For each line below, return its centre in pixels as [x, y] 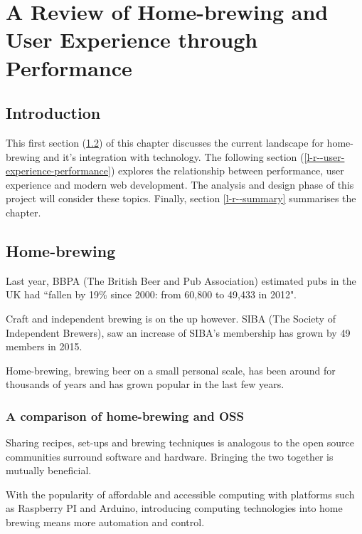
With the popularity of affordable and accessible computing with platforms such [180, 494]
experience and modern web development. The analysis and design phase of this [180, 184]
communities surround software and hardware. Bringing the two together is [170, 456]
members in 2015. [44, 346]
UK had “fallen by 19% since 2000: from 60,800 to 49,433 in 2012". [151, 294]
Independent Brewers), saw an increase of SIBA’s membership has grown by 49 [178, 332]
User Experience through [132, 40]
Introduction [53, 113]
